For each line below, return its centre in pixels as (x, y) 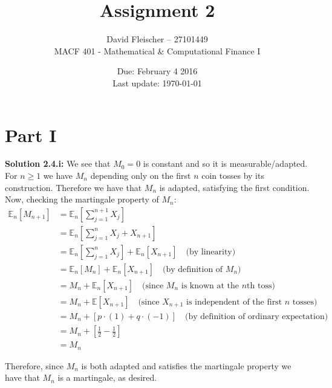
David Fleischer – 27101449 (157, 39)
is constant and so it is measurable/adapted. (225, 163)
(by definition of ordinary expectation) (257, 317)
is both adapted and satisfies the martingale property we (186, 365)
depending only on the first (141, 176)
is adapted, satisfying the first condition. (234, 187)
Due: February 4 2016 (157, 71)
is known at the (210, 286)
